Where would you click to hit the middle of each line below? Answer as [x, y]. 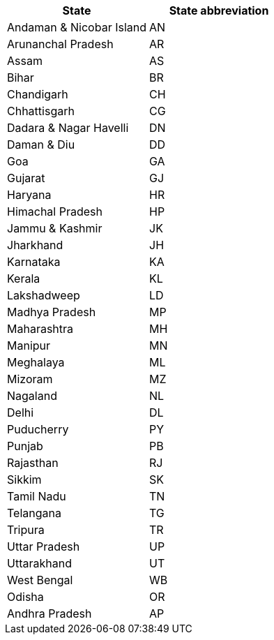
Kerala [24, 278]
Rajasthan [33, 463]
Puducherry [38, 429]
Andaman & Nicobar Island [77, 27]
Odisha [25, 597]
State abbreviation [219, 10]
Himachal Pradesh [55, 211]
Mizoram [30, 379]
